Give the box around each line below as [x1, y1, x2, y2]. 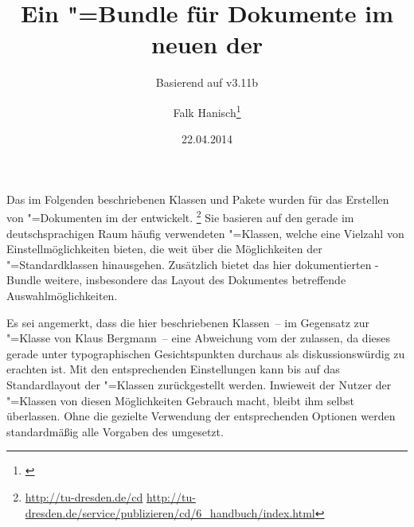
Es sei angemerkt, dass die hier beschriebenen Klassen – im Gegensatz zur [6, 314, 370, 330]
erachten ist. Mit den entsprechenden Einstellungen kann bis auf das [6, 361, 340, 377]
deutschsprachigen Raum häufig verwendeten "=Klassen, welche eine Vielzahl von [6, 224, 404, 241]
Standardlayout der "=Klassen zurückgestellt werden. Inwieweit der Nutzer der [6, 376, 392, 392]
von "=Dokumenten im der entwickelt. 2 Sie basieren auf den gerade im [6, 207, 354, 225]
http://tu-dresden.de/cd [25, 488, 143, 505]
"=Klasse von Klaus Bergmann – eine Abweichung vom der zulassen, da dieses [6, 330, 390, 346]
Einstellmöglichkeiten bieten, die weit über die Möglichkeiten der [6, 240, 322, 257]
